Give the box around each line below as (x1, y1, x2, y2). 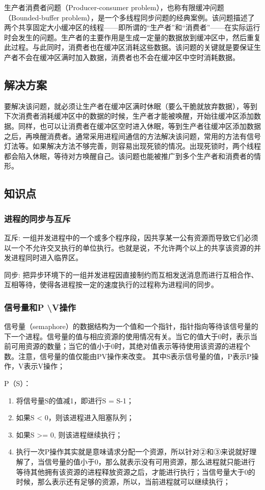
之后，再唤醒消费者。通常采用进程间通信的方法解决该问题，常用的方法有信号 (4, 130, 261, 141)
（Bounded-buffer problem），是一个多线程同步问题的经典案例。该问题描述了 (4, 12, 255, 22)
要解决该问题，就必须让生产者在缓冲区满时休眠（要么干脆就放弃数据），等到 (4, 100, 257, 111)
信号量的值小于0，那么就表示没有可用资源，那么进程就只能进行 (44, 456, 255, 467)
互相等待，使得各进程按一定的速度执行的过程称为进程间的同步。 (4, 279, 218, 290)
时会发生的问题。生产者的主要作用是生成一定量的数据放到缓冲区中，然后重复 (4, 32, 261, 42)
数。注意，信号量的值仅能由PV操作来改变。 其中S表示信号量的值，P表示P (4, 350, 252, 361)
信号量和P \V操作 (4, 301, 76, 313)
